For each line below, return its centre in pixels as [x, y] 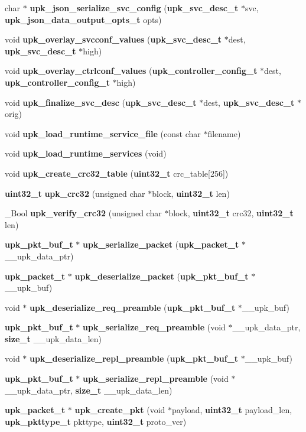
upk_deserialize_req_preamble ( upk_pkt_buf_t [133, 307]
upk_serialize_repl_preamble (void [156, 379]
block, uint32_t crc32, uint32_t [231, 213]
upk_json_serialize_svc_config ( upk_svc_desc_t [134, 8]
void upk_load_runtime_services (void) [86, 153]
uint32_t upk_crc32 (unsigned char [75, 193]
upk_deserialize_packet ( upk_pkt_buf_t [162, 276]
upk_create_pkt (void [120, 410]
